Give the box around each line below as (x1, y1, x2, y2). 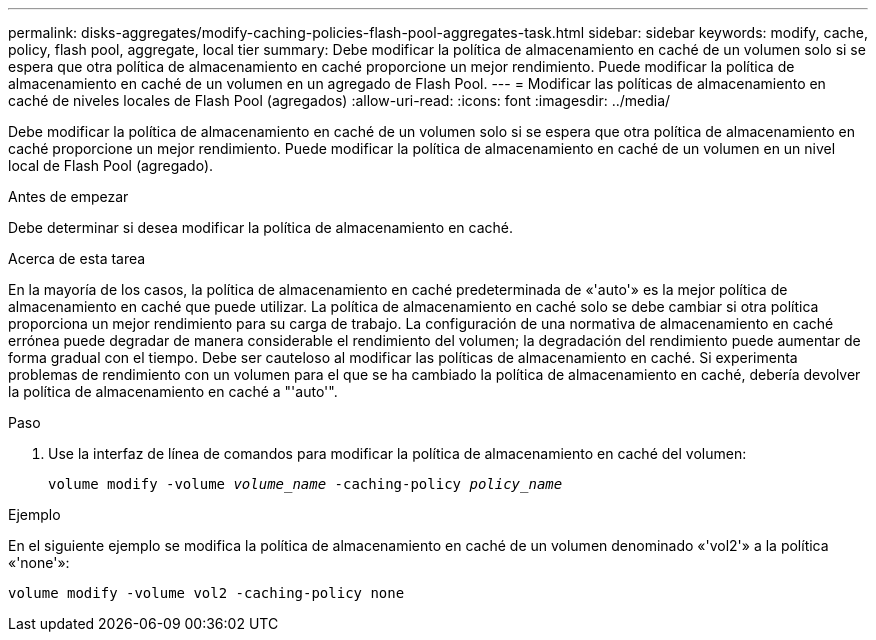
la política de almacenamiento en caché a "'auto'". (8, 383, 338, 400)
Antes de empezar (8, 188, 129, 205)
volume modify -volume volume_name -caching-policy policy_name (48, 476, 563, 492)
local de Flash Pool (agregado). (8, 157, 214, 174)
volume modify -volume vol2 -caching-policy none (8, 585, 405, 601)
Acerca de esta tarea (8, 250, 146, 267)
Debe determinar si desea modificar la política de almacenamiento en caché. (8, 219, 513, 236)
